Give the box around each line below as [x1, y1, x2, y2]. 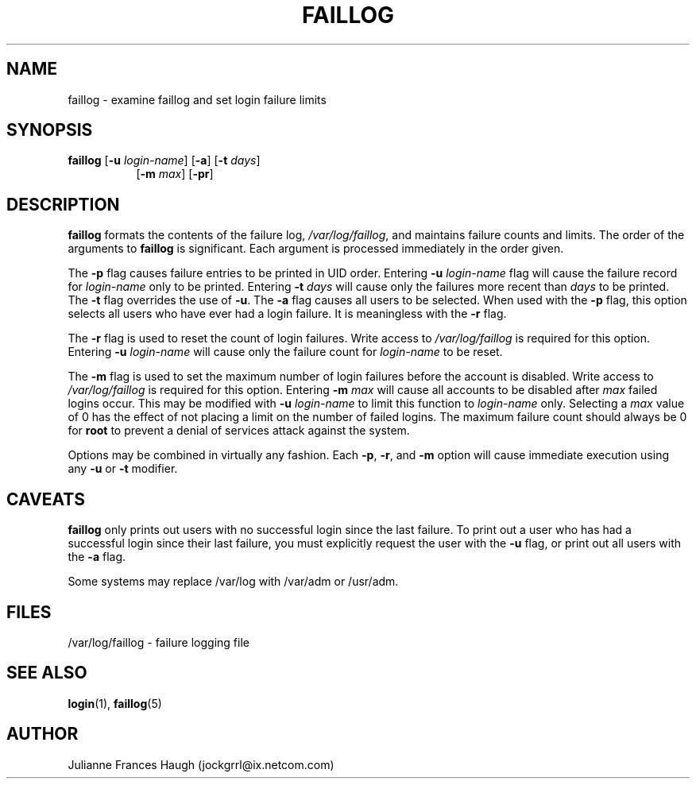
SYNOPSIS [6, 120, 93, 141]
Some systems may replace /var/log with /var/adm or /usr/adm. [68, 574, 399, 589]
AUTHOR [6, 724, 79, 744]
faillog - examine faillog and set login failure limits [68, 92, 327, 106]
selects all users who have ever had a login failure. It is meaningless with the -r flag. [68, 307, 507, 321]
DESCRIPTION [6, 194, 120, 215]
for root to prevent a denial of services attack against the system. [68, 423, 410, 438]
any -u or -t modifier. [68, 462, 178, 476]
